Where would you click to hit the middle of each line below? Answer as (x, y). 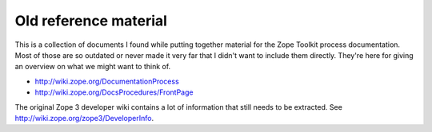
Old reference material (91, 21)
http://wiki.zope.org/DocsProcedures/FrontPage (114, 92)
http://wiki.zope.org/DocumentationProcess (107, 81)
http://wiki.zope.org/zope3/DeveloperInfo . (84, 118)
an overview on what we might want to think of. (93, 67)
